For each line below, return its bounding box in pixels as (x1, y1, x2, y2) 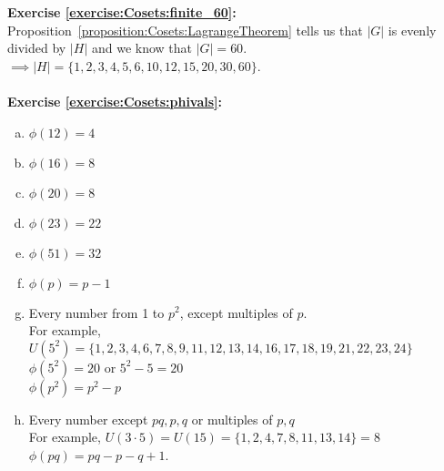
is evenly (388, 20, 437, 39)
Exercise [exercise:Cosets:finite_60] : (7, 3, 237, 21)
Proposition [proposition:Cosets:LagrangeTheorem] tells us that (7, 20, 363, 39)
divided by (7, 38, 66, 57)
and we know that (91, 38, 192, 57)
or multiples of (191, 409, 273, 428)
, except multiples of (179, 302, 293, 322)
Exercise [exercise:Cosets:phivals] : (7, 91, 223, 110)
